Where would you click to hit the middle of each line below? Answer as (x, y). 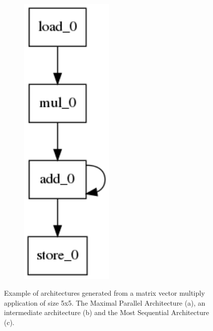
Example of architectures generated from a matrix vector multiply (105, 293)
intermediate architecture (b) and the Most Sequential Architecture (106, 312)
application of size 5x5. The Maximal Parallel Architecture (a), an (105, 302)
